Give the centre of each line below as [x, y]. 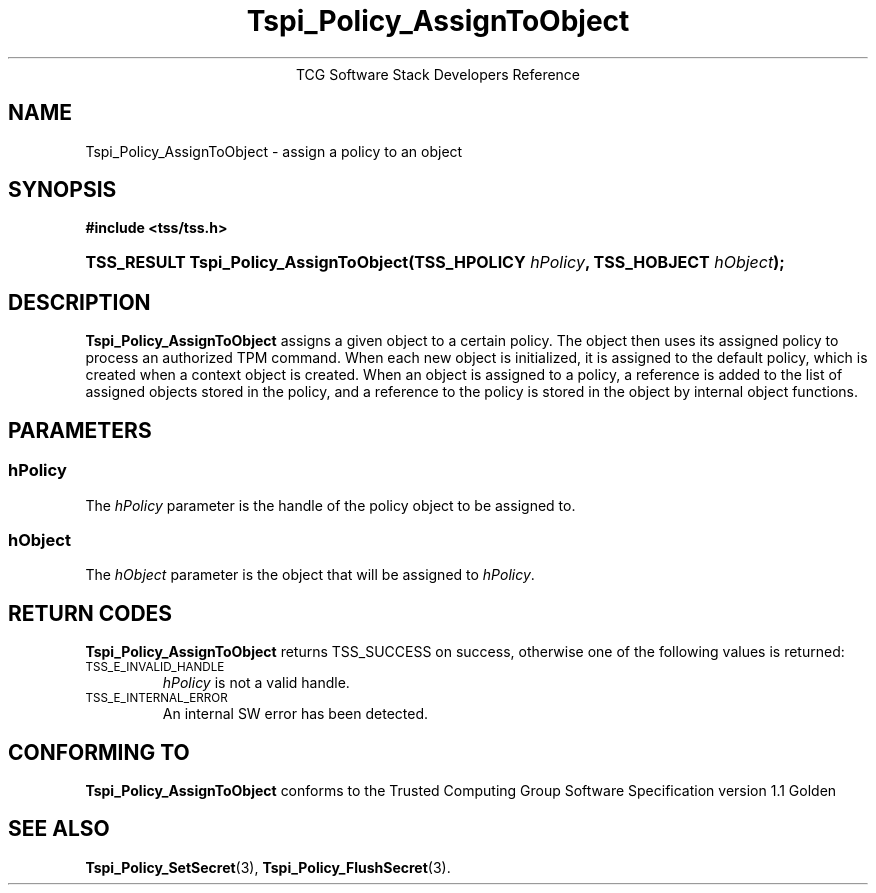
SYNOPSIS [62, 190]
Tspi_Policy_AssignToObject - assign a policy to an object [274, 151]
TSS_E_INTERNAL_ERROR [156, 698]
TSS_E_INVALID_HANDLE [155, 667]
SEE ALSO [59, 829]
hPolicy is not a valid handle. [256, 683]
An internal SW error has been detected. [295, 714]
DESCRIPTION [79, 302]
